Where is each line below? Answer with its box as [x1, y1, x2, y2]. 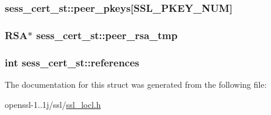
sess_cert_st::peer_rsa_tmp [36, 27, 178, 42]
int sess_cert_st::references [5, 55, 140, 69]
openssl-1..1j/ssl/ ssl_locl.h [5, 98, 101, 110]
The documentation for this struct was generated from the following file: [5, 78, 267, 90]
